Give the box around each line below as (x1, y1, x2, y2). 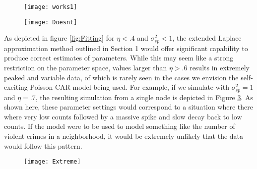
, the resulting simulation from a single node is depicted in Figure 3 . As (35, 92, 253, 102)
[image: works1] (24, 3, 77, 10)
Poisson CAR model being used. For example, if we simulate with (30, 82, 229, 92)
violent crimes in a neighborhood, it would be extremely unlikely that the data (4, 130, 244, 141)
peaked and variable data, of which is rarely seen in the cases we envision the (4, 72, 239, 82)
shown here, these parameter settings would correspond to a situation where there (4, 102, 253, 112)
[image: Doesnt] (24, 18, 77, 26)
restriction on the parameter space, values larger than (4, 62, 167, 72)
